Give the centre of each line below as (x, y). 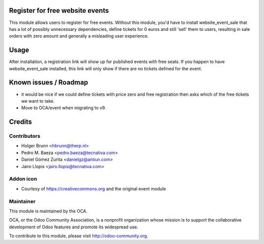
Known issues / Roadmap (48, 82)
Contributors (25, 136)
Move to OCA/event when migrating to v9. (64, 108)
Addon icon (23, 179)
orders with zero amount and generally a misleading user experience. (79, 36)
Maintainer (22, 201)
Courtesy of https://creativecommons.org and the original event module (94, 189)
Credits (21, 122)
